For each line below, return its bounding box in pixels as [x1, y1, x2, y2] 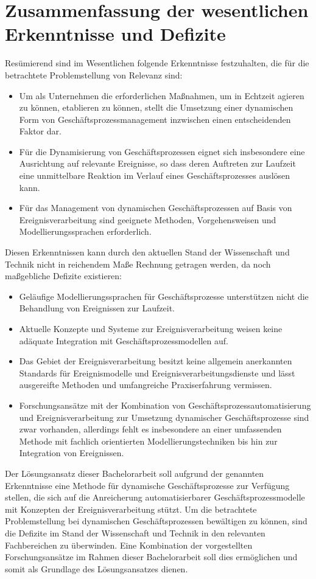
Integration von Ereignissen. [19, 446, 124, 459]
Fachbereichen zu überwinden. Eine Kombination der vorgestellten [5, 538, 253, 551]
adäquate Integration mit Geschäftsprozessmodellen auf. [19, 334, 228, 347]
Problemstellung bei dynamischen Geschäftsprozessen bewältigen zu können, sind [5, 515, 307, 527]
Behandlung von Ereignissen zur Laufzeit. [19, 302, 175, 314]
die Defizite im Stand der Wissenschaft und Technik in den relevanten [5, 526, 265, 539]
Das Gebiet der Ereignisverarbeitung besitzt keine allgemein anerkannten [19, 355, 292, 367]
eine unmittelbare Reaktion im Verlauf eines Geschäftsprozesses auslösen [19, 169, 290, 182]
